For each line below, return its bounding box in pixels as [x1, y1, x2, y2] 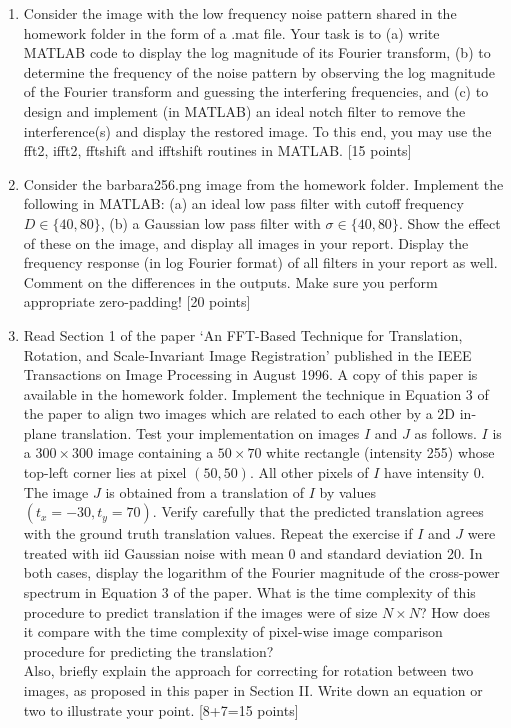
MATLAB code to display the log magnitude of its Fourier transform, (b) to [23, 42, 491, 63]
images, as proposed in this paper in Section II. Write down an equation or [23, 680, 483, 700]
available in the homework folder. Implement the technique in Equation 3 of [23, 383, 489, 404]
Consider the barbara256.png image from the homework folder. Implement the [23, 173, 504, 194]
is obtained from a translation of [105, 481, 305, 502]
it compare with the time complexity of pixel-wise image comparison [23, 621, 443, 642]
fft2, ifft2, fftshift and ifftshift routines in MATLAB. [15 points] [23, 140, 412, 161]
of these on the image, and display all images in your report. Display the [23, 232, 469, 253]
